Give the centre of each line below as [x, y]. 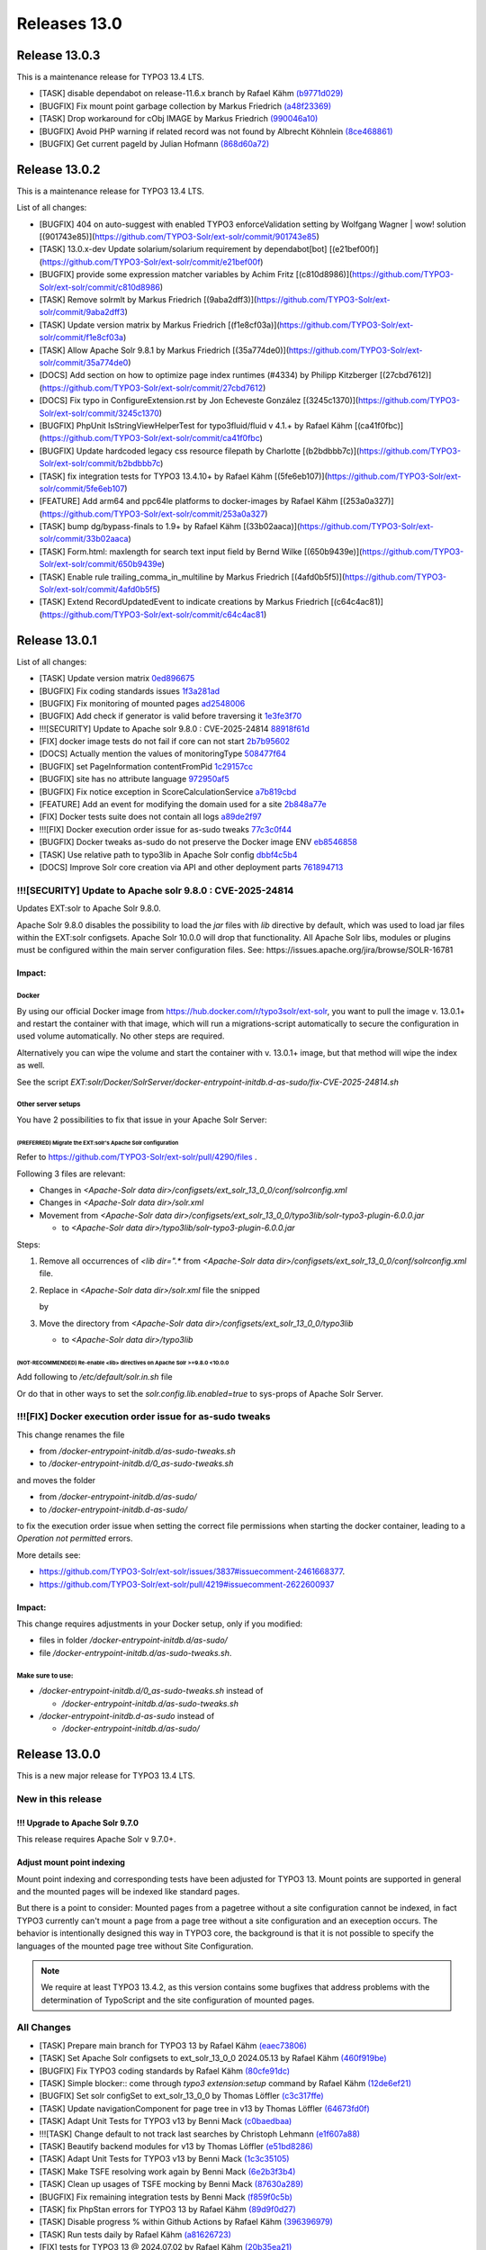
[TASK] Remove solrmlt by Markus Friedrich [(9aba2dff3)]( [148, 300]
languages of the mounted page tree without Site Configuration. [135, 1946]
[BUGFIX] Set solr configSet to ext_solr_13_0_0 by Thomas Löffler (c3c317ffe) [181, 2096]
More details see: [49, 1555]
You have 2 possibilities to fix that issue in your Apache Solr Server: [142, 1120]
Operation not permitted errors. [75, 1538]
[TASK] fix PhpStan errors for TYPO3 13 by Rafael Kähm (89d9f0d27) [167, 2209]
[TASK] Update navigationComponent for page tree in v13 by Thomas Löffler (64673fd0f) [205, 2108]
